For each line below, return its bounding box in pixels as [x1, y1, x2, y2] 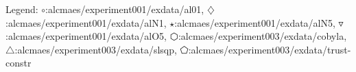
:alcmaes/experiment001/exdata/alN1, [5, 15, 167, 29]
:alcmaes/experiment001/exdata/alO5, [5, 29, 167, 43]
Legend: [5, 2, 38, 16]
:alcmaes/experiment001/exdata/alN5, [174, 15, 335, 29]
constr [5, 56, 32, 70]
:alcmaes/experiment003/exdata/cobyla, [178, 29, 347, 43]
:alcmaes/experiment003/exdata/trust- [188, 42, 351, 56]
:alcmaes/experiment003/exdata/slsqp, [14, 42, 177, 56]
